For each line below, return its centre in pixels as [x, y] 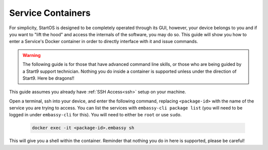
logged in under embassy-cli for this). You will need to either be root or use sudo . [96, 115]
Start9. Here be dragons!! [48, 78]
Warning [32, 55]
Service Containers [50, 13]
